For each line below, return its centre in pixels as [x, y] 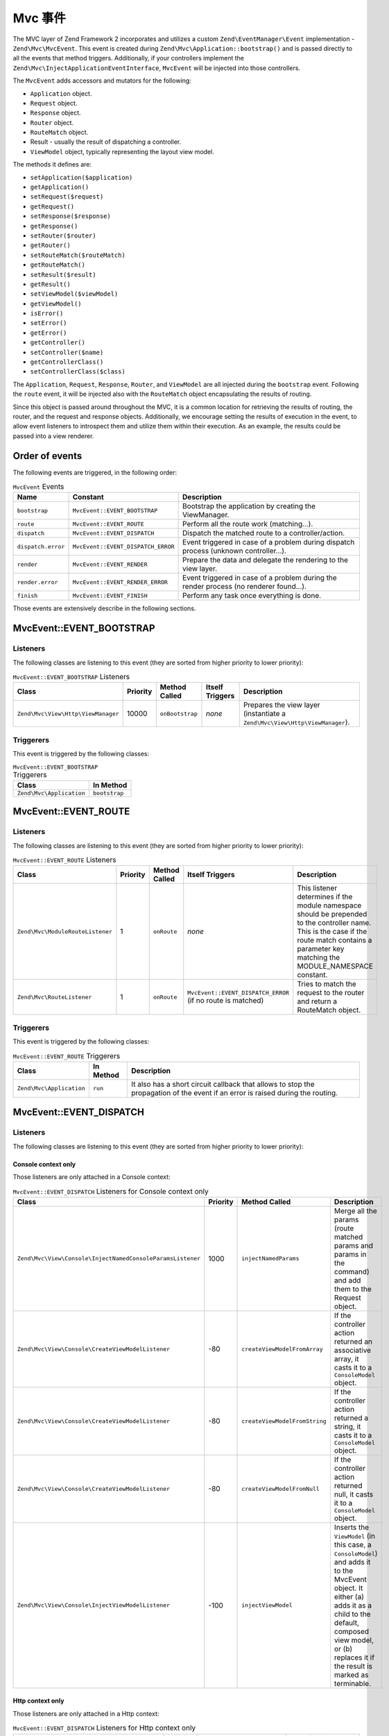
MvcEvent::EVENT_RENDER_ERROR [120, 582]
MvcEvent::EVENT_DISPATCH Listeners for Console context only [111, 1191]
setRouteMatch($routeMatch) [78, 255]
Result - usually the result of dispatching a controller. [106, 142]
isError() [47, 314]
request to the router [331, 993]
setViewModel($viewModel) [74, 294]
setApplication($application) [81, 177]
